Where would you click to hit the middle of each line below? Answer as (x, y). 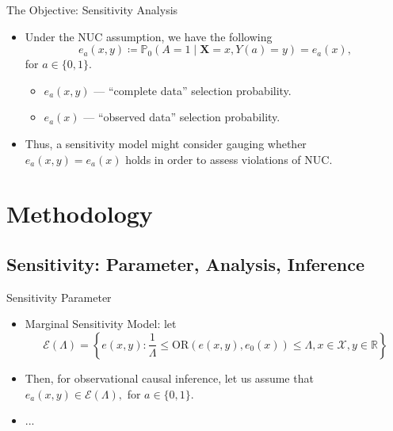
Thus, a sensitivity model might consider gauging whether (166, 143)
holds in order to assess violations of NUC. (229, 159)
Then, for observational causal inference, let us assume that (169, 378)
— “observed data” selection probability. (182, 117)
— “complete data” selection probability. (193, 90)
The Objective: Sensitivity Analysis (92, 10)
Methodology (80, 214)
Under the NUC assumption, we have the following (149, 36)
